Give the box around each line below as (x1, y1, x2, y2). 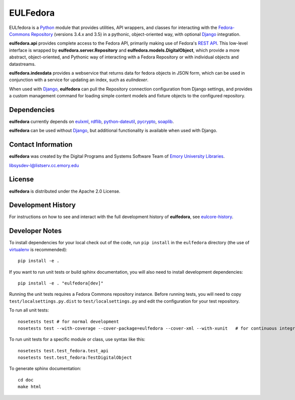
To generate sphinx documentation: (9, 366, 81, 371)
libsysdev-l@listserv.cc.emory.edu (9, 162, 79, 168)
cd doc (18, 377, 34, 383)
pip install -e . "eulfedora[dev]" (18, 280, 104, 286)
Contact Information (9, 141, 73, 149)
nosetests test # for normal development (18, 318, 119, 324)
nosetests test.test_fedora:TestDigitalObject (18, 355, 132, 361)
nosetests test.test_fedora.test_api (18, 348, 109, 353)
